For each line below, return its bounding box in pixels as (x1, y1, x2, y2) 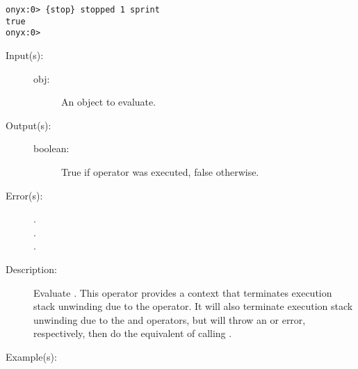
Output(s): (6, 117, 51, 132)
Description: (6, 261, 57, 276)
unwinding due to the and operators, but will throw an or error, (33, 312, 306, 327)
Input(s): (6, 47, 44, 62)
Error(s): (6, 188, 43, 202)
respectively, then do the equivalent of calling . (33, 326, 232, 341)
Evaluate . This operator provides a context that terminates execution (33, 285, 332, 300)
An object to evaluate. (61, 95, 156, 109)
